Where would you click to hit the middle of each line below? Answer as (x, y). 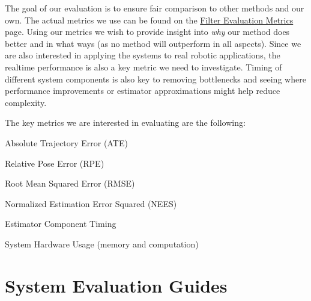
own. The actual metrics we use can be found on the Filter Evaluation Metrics (149, 20)
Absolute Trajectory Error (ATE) (66, 142)
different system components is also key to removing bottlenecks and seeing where (155, 79)
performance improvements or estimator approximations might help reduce (143, 91)
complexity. (26, 102)
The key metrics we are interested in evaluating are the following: (125, 123)
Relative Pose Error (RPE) (55, 163)
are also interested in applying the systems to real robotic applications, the (143, 55)
